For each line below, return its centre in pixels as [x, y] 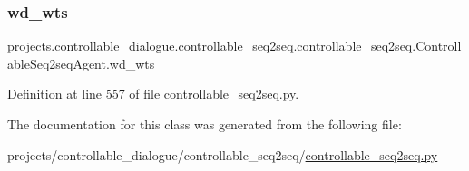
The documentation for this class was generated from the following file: [205, 124]
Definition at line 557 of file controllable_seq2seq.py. [153, 94]
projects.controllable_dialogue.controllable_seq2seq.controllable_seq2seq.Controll [234, 46]
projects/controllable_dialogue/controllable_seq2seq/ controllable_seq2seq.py [223, 154]
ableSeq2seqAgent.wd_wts [81, 63]
